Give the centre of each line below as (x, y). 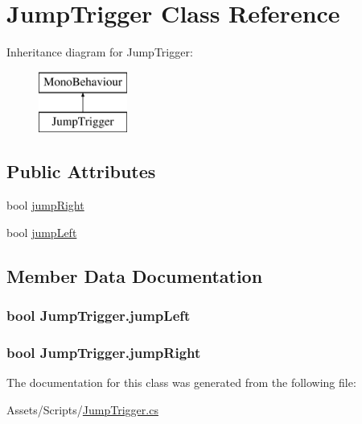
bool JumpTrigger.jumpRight (104, 352)
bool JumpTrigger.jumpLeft (99, 315)
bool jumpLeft (42, 232)
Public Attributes (81, 171)
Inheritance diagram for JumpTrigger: (100, 52)
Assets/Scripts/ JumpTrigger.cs (82, 409)
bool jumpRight (45, 205)
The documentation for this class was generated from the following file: (181, 382)
